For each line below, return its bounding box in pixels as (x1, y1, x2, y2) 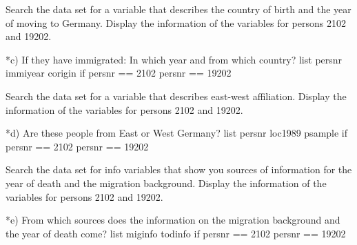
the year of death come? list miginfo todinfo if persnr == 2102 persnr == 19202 (6, 226, 346, 240)
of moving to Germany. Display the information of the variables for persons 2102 (6, 15, 346, 30)
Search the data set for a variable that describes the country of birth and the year (6, 2, 351, 16)
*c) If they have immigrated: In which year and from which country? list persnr (6, 52, 343, 66)
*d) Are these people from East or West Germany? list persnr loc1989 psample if (6, 126, 348, 140)
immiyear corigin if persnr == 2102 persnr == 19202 (6, 66, 232, 80)
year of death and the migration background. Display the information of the (6, 175, 327, 190)
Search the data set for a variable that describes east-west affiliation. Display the (6, 88, 347, 103)
